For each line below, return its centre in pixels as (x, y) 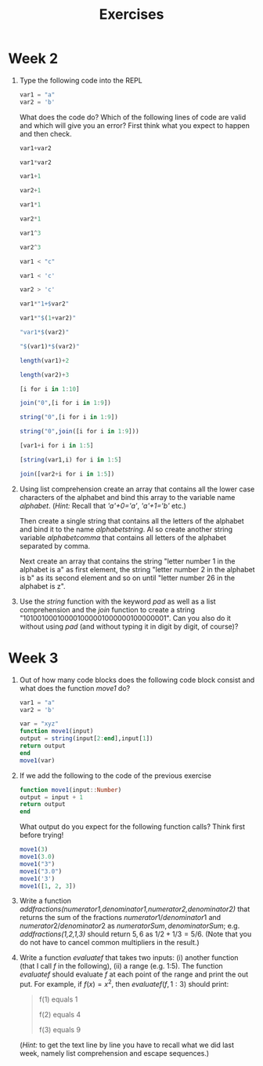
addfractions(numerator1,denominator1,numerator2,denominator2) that (135, 909)
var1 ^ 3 (30, 233)
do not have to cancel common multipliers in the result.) (109, 943)
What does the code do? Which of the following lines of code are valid (133, 117)
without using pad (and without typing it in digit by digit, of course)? (129, 626)
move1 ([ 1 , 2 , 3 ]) (48, 886)
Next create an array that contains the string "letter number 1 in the (127, 561)
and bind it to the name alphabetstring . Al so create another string (126, 529)
